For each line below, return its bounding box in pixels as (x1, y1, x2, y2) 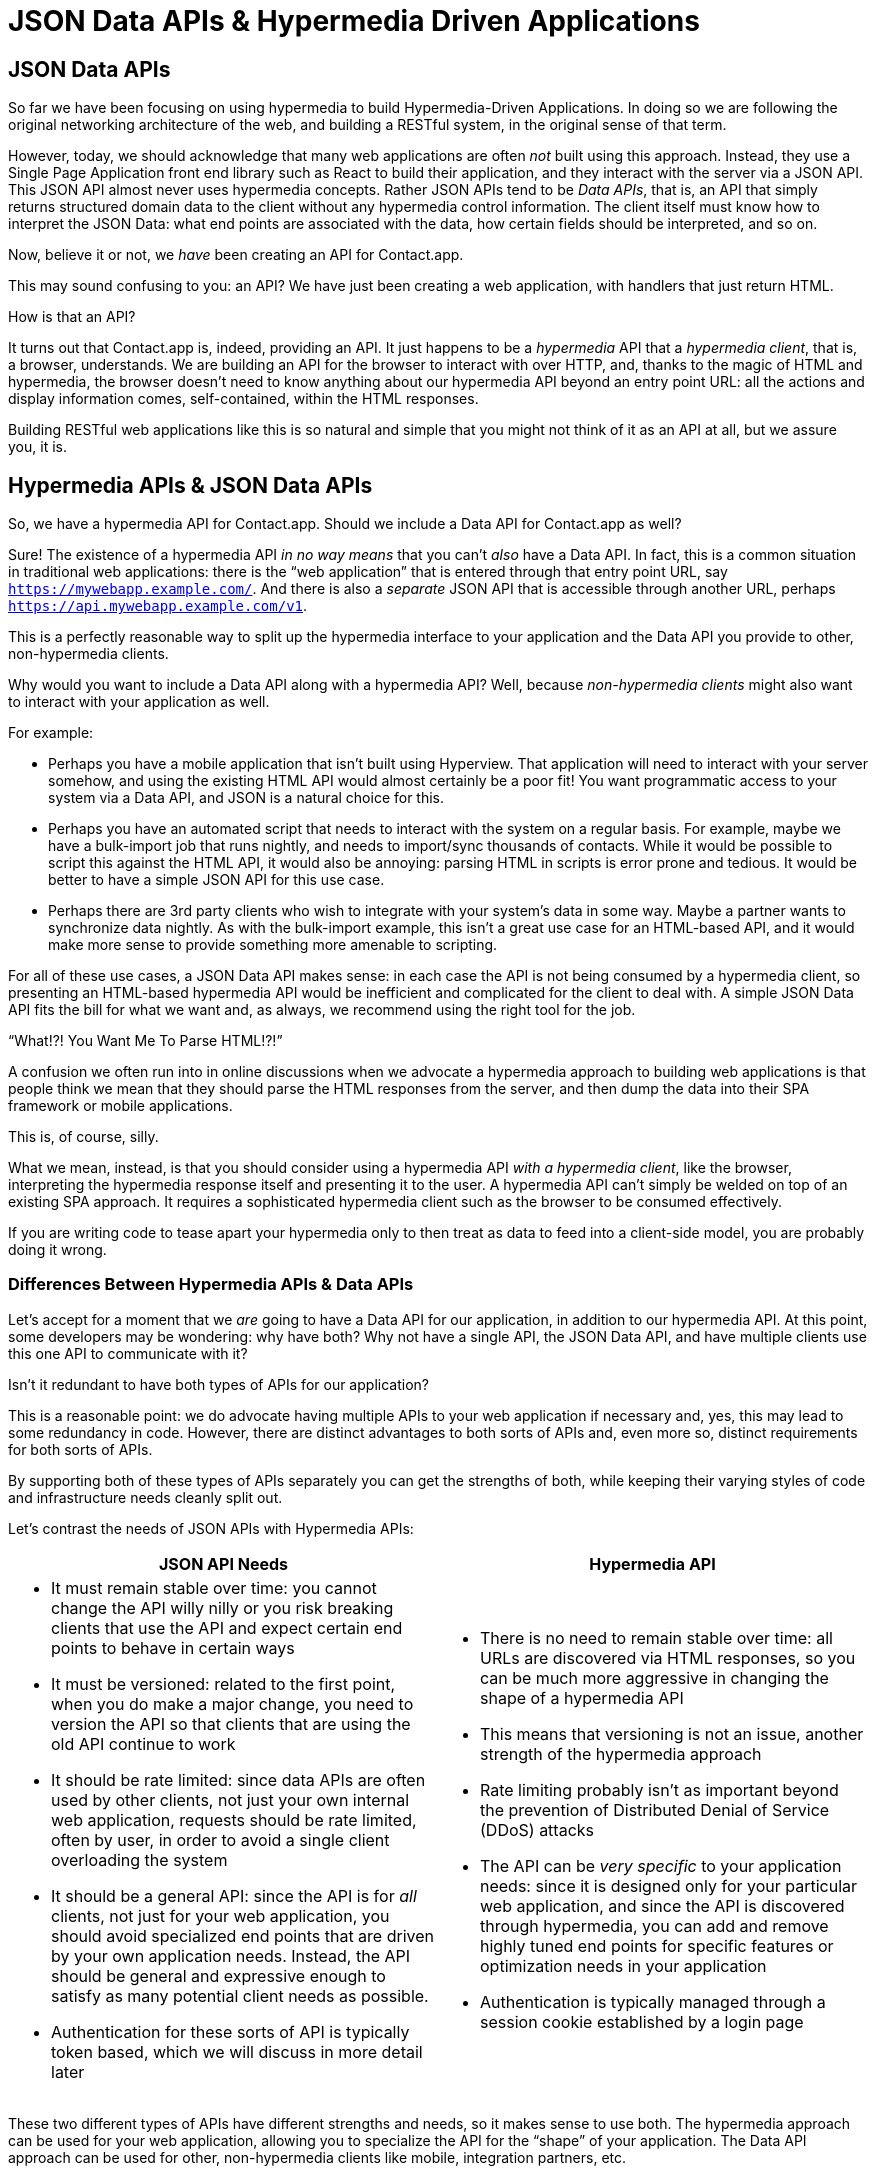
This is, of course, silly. (8, 1128, 159, 1146)
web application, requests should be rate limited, (51, 1809, 417, 1830)
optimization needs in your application (480, 1955, 767, 1976)
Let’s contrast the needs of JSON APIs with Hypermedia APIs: (8, 1519, 414, 1537)
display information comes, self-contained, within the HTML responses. (8, 390, 479, 408)
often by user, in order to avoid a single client (51, 1829, 390, 1850)
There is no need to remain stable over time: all (480, 1627, 833, 1648)
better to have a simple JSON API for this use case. (48, 871, 385, 889)
